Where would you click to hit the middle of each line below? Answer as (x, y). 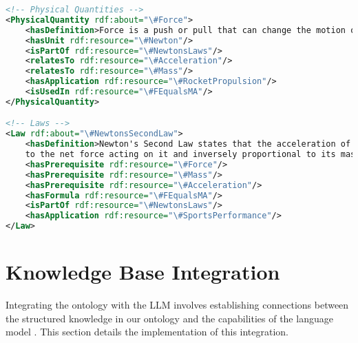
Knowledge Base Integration (143, 272)
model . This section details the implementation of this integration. (147, 332)
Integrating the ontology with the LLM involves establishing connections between (177, 305)
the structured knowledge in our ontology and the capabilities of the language (169, 318)
